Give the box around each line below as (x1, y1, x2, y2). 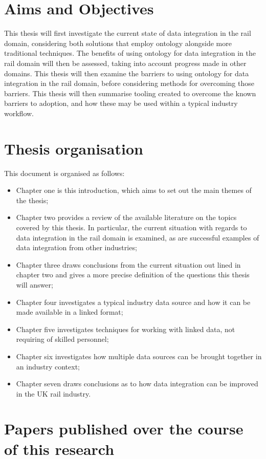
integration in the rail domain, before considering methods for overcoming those (4, 78, 254, 89)
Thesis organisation (4, 138, 143, 159)
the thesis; (16, 194, 49, 205)
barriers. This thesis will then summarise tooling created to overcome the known (4, 88, 256, 98)
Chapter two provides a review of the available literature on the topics (16, 212, 237, 223)
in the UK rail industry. (16, 388, 91, 399)
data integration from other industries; (16, 242, 137, 253)
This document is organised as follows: (4, 167, 125, 178)
